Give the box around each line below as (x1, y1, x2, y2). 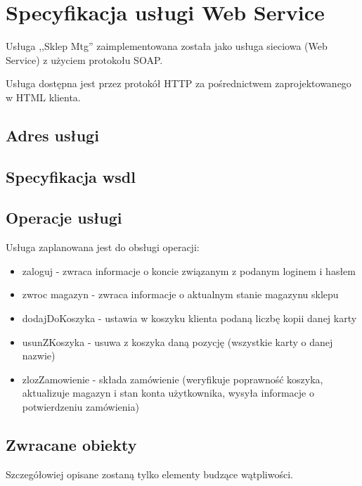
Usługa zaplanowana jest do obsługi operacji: (6, 240, 200, 255)
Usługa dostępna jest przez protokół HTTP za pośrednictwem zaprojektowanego (6, 76, 351, 91)
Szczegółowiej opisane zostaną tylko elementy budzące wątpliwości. (6, 466, 293, 481)
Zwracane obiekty (6, 434, 137, 455)
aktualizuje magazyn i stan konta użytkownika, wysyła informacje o (22, 385, 314, 400)
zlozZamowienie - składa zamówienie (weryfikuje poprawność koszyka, (22, 371, 323, 386)
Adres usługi (6, 124, 99, 146)
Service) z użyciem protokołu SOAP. (6, 52, 163, 67)
